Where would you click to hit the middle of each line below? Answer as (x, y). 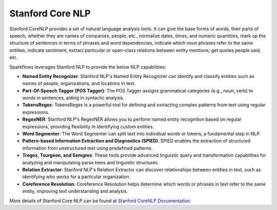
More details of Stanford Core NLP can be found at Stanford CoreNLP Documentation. (101, 201)
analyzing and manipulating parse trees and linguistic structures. (91, 162)
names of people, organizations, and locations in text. (79, 83)
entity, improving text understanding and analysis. (75, 191)
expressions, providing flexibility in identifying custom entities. (88, 126)
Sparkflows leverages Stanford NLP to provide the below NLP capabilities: (88, 67)
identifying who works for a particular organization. (76, 177)
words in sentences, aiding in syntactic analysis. (73, 98)
